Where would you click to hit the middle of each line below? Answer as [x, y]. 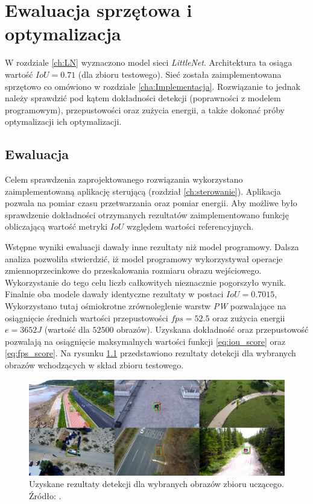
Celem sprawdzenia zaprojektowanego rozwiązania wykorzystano [124, 179]
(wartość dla [67, 329]
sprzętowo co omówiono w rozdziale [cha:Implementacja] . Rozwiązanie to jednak [153, 86]
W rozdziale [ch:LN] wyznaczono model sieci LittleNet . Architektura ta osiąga [149, 62]
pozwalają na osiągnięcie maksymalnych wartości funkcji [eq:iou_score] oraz [145, 341]
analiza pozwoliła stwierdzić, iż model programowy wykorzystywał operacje [144, 258]
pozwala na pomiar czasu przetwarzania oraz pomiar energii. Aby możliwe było [151, 203]
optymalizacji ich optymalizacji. [63, 121]
